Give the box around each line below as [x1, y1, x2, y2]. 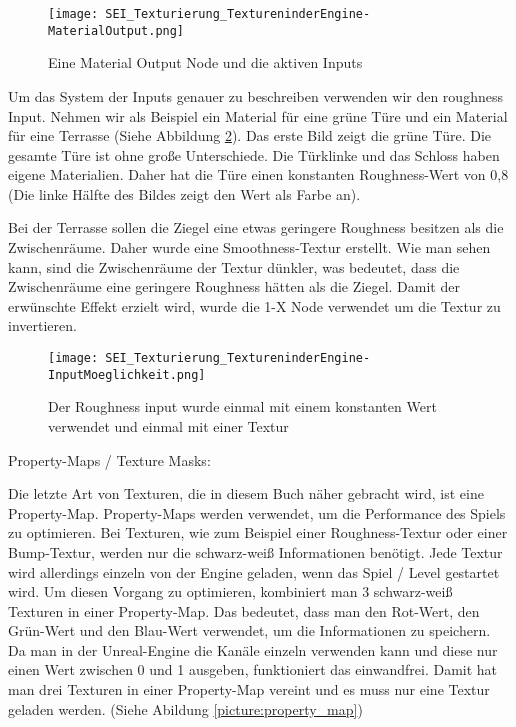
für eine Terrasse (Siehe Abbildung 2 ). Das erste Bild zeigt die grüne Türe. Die [8, 125, 492, 146]
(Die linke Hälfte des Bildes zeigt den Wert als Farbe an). [8, 183, 361, 204]
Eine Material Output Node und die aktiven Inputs [48, 52, 363, 73]
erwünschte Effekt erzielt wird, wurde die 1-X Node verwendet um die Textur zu [8, 295, 501, 316]
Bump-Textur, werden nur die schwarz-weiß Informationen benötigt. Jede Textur [8, 541, 503, 562]
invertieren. [8, 315, 77, 336]
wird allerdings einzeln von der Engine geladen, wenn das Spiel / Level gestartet [8, 561, 500, 582]
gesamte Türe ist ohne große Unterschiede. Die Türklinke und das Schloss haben [8, 144, 500, 165]
